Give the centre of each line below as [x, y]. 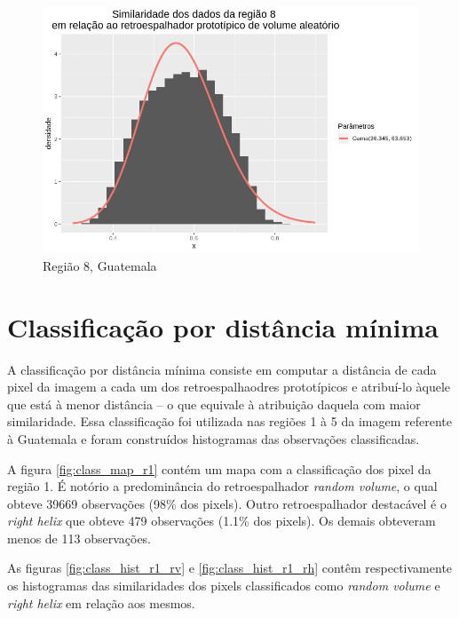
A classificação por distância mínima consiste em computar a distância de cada [222, 369]
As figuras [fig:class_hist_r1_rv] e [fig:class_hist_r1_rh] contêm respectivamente [230, 568]
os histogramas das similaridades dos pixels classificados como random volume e [224, 586]
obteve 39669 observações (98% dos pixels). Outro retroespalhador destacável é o [227, 503]
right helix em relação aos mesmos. [101, 602]
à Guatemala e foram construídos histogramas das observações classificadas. [214, 438]
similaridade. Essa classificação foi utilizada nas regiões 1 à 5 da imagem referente [229, 421]
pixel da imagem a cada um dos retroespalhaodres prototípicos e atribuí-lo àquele [229, 387]
